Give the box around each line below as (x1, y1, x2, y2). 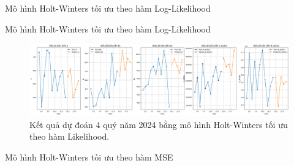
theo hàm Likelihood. (29, 130, 110, 143)
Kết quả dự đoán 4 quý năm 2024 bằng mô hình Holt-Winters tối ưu (29, 118, 288, 130)
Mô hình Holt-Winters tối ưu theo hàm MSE (5, 150, 173, 163)
